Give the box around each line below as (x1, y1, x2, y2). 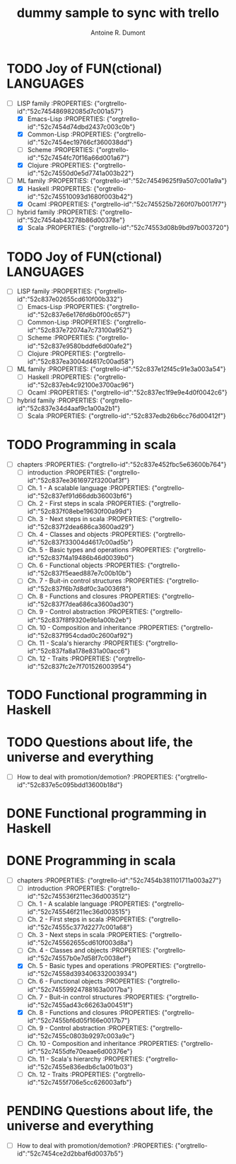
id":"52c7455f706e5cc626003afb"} (27, 1078, 132, 1086)
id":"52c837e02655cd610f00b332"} (16, 295, 123, 303)
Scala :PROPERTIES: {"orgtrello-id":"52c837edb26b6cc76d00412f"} (27, 412, 227, 420)
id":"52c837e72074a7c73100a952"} (27, 326, 132, 334)
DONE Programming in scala (6, 853, 176, 869)
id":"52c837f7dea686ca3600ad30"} (27, 600, 134, 609)
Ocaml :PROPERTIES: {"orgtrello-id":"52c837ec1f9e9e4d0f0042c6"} (27, 388, 228, 397)
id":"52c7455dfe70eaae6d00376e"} (27, 1047, 133, 1055)
